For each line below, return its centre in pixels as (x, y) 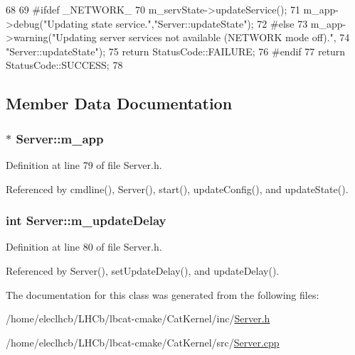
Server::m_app (60, 138)
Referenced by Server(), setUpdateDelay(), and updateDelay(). (143, 270)
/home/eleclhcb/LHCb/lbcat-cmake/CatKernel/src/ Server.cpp (143, 342)
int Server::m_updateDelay (86, 220)
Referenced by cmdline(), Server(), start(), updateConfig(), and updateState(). (177, 189)
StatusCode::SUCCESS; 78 (64, 65)
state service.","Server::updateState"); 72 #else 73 (200, 23)
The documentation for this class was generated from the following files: (163, 294)
